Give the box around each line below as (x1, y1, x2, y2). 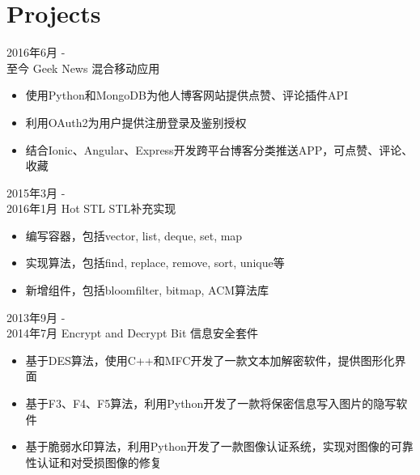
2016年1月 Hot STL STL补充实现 (6, 200, 176, 217)
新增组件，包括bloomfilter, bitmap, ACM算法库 (25, 282, 269, 299)
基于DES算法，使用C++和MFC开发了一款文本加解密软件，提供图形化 (25, 351, 395, 368)
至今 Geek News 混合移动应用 (6, 59, 160, 76)
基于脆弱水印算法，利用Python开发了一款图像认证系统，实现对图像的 (25, 438, 391, 455)
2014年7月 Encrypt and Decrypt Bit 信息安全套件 (6, 324, 259, 341)
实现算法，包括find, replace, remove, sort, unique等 (25, 254, 285, 271)
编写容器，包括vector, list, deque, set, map (25, 227, 243, 244)
